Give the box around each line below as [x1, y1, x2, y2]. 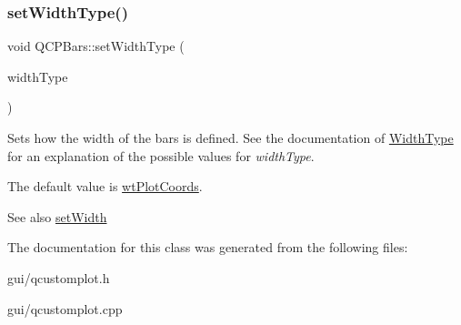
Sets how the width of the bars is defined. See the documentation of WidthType [7, 128, 454, 147]
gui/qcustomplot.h [7, 268, 110, 287]
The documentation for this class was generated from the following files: [7, 238, 408, 257]
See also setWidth [7, 207, 107, 226]
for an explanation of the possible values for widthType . [7, 146, 315, 165]
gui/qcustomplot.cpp [7, 299, 123, 318]
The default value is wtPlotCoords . [7, 177, 203, 196]
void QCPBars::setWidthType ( [7, 36, 185, 56]
